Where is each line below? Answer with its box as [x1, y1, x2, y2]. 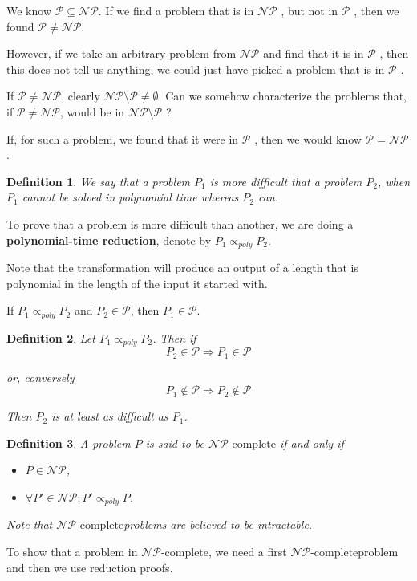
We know [6, 2, 51, 18]
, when [377, 173, 411, 189]
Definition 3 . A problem [6, 434, 131, 451]
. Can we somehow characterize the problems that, [158, 87, 407, 104]
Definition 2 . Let [6, 329, 95, 346]
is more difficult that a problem [209, 173, 362, 189]
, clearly [61, 87, 100, 104]
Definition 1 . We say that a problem [6, 173, 191, 189]
